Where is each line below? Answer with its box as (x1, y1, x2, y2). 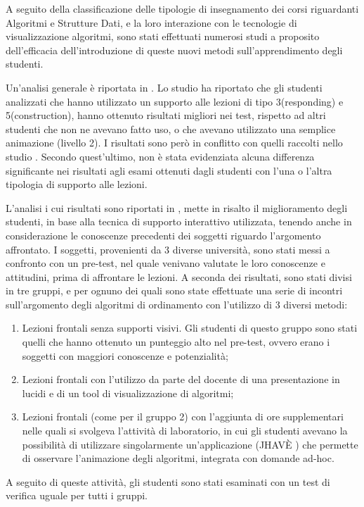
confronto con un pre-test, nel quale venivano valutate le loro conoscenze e (6, 256, 325, 270)
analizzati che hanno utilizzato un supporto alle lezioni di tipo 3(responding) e (6, 94, 344, 108)
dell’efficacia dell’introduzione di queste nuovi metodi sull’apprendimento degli (6, 42, 343, 57)
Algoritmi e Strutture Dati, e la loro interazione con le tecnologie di (6, 15, 297, 30)
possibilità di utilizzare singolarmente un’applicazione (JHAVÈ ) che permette (22, 437, 358, 451)
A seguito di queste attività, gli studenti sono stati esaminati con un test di (6, 474, 330, 489)
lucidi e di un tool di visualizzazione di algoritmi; (22, 385, 234, 400)
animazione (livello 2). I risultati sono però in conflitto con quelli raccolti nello (6, 135, 343, 150)
